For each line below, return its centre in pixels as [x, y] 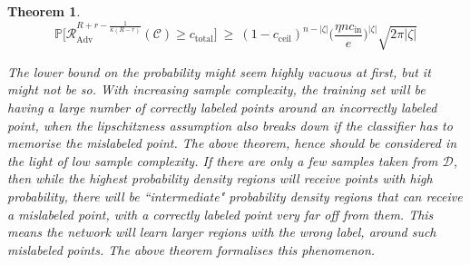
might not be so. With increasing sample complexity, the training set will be [216, 89]
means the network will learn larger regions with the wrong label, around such [222, 232]
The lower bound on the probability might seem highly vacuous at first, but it [219, 71]
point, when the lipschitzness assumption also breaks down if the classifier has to [230, 125]
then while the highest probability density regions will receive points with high [220, 178]
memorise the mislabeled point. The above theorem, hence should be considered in [232, 143]
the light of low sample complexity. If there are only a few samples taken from [223, 160]
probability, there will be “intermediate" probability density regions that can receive [235, 196]
